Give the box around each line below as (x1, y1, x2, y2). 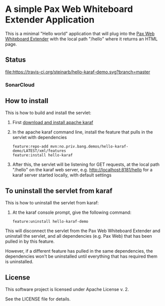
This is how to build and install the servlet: (5, 110, 91, 116)
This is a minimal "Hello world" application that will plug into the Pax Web (5, 30, 155, 36)
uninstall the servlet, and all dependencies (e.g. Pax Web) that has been (5, 233, 153, 239)
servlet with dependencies (12, 135, 67, 141)
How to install (5, 97, 49, 105)
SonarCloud (5, 81, 35, 88)
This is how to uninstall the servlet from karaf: (5, 200, 99, 206)
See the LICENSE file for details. (5, 296, 71, 302)
